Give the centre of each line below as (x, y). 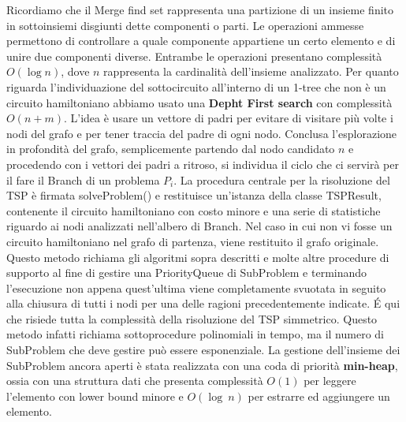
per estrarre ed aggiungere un (319, 396)
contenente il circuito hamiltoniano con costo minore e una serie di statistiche (194, 210)
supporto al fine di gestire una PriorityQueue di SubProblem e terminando (187, 273)
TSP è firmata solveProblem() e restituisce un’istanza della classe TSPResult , (194, 195)
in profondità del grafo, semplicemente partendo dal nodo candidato (171, 149)
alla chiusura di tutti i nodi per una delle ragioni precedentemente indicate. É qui (203, 303)
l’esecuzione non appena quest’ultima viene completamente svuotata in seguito (196, 288)
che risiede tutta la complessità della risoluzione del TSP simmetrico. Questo (192, 318)
